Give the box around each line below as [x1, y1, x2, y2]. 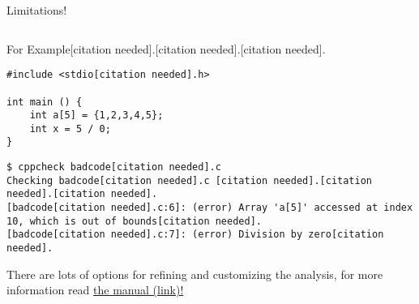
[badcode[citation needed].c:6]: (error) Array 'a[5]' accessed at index [6, 202, 413, 214]
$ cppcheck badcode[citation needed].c [6, 161, 221, 173]
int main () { [6, 96, 83, 108]
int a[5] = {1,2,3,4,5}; [29, 109, 164, 122]
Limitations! [6, 2, 67, 18]
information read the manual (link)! [6, 281, 184, 298]
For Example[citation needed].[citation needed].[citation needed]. [6, 40, 326, 57]
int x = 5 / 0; [29, 122, 111, 135]
